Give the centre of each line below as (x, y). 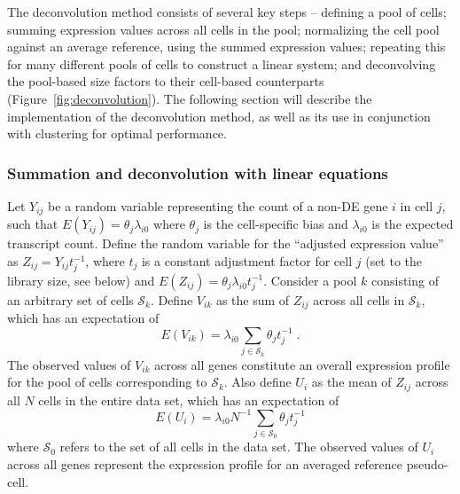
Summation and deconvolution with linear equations (198, 173)
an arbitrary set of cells (70, 299)
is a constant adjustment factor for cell (247, 261)
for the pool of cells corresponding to (107, 382)
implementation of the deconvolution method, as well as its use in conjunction (219, 116)
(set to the (394, 261)
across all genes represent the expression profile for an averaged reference (205, 464)
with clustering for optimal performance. (117, 133)
